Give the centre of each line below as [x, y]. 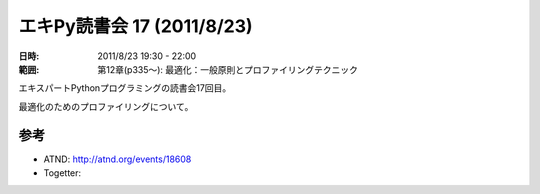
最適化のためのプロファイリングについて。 [106, 106]
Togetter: [62, 173]
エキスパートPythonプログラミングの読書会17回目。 [125, 88]
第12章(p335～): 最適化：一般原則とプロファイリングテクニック [228, 69]
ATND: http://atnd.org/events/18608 [117, 159]
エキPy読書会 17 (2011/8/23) [136, 26]
